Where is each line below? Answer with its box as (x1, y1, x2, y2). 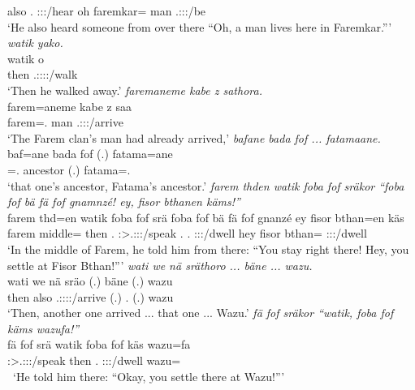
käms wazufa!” (7, 319, 80, 336)
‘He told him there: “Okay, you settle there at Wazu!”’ (12, 367, 285, 384)
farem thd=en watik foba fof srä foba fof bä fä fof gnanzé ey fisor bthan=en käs (7, 208, 404, 225)
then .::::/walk (7, 66, 78, 83)
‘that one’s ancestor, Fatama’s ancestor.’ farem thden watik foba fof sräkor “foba (7, 177, 404, 194)
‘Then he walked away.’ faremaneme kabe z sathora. (7, 81, 262, 98)
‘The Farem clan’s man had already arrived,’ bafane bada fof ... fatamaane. (7, 129, 381, 146)
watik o (7, 49, 45, 66)
